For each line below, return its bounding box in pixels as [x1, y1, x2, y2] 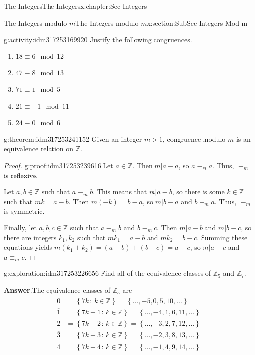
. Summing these [197, 232, 248, 242]
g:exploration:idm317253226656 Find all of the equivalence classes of [4, 268, 211, 278]
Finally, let [4, 222, 37, 232]
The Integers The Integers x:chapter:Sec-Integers [4, 1, 147, 11]
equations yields [4, 242, 52, 252]
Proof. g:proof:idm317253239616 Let [4, 160, 113, 170]
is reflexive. [4, 170, 38, 180]
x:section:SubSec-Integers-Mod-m [147, 17, 248, 28]
